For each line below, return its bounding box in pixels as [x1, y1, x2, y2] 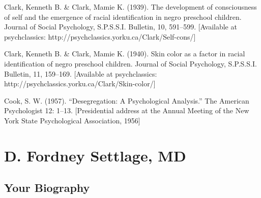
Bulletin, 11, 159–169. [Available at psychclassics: [4, 68, 157, 79]
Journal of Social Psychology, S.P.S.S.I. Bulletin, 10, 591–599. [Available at [4, 21, 237, 32]
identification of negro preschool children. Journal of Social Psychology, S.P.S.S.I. [4, 58, 257, 69]
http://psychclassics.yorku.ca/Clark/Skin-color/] [4, 78, 156, 89]
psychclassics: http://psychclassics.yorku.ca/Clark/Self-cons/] [4, 31, 196, 42]
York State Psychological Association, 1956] [4, 115, 140, 125]
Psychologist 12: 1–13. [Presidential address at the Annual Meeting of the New [4, 105, 249, 116]
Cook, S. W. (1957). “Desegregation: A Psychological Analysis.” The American [4, 95, 249, 106]
